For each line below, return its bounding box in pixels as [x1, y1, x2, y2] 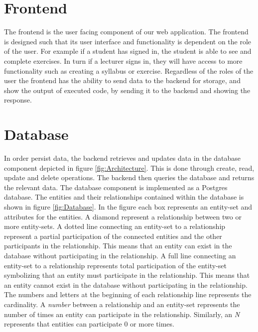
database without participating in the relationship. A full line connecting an [4, 250, 236, 260]
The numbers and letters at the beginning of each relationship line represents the [4, 289, 252, 300]
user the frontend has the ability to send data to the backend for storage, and [4, 75, 241, 86]
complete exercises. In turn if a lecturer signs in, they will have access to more [4, 55, 243, 66]
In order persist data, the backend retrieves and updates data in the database [4, 153, 241, 163]
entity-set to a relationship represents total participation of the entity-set [4, 260, 227, 270]
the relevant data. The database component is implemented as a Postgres [4, 182, 228, 192]
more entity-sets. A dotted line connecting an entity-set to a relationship [4, 221, 226, 231]
